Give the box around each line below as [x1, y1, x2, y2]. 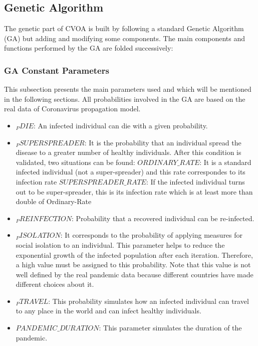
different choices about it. [16, 279, 94, 289]
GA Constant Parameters [4, 64, 109, 76]
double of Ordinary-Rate [16, 196, 92, 207]
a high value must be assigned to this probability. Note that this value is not [16, 259, 251, 270]
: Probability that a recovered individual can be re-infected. [71, 213, 254, 223]
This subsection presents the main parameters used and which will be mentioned [4, 84, 251, 94]
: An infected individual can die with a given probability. [33, 120, 208, 130]
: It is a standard [199, 156, 251, 167]
